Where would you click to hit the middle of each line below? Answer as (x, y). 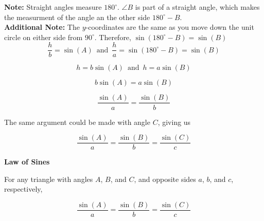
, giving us (174, 122)
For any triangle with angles (49, 179)
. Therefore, (113, 37)
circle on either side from (43, 37)
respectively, (23, 189)
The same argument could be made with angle (77, 122)
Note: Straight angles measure (53, 7)
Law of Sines (27, 162)
